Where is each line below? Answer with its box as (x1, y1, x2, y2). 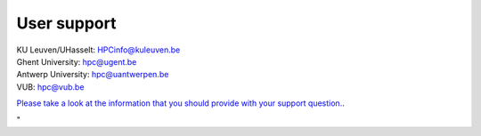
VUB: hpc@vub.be (16, 81, 85, 92)
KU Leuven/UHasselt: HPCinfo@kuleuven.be (16, 44, 181, 55)
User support (16, 13, 117, 33)
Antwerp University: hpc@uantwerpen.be (16, 69, 169, 80)
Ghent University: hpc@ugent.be (16, 56, 137, 67)
